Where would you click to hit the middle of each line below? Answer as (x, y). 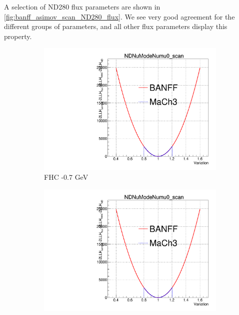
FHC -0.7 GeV (66, 177)
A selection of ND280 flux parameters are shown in (82, 7)
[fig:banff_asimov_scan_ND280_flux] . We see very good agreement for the (119, 16)
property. (18, 36)
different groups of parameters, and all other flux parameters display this (116, 26)
